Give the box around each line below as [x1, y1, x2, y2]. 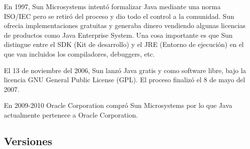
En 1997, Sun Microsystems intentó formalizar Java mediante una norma [4, 1, 221, 11]
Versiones [4, 133, 52, 148]
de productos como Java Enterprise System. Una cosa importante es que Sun [4, 30, 233, 40]
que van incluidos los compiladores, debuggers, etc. [4, 48, 155, 59]
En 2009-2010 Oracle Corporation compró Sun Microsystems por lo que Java [4, 100, 233, 110]
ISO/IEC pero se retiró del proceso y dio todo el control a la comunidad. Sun [4, 11, 234, 21]
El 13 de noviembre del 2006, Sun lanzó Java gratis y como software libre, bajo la [4, 65, 246, 75]
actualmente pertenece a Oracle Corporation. [4, 109, 138, 119]
